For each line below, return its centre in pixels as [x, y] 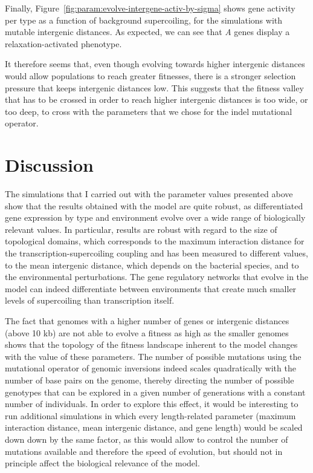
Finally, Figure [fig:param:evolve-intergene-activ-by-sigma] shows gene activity [150, 8]
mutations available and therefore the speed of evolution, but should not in [144, 451]
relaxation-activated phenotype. [63, 43]
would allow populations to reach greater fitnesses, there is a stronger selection [150, 75]
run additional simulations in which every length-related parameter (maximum [150, 415]
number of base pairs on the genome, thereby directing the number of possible [150, 380]
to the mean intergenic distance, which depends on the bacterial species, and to [152, 265]
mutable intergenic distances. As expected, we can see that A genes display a [147, 32]
